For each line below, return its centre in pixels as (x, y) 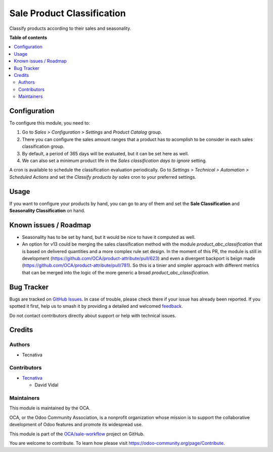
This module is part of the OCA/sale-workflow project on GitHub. (77, 434)
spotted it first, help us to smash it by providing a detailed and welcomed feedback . (96, 306)
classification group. (43, 146)
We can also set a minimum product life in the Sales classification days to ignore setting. (114, 160)
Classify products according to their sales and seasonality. (70, 28)
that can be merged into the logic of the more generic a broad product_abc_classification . (116, 272)
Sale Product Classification (67, 13)
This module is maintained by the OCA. (50, 408)
